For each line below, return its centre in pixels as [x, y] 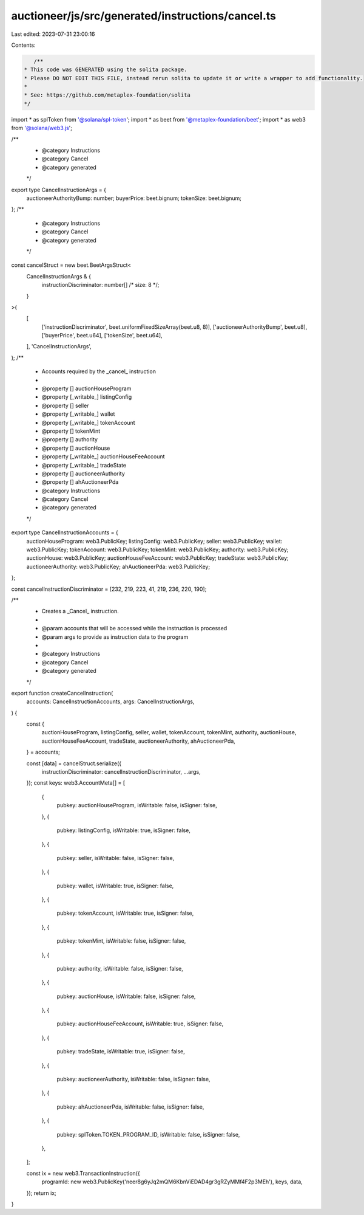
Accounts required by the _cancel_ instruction [99, 371]
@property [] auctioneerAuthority [83, 473]
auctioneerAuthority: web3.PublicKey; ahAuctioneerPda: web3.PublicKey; [118, 566]
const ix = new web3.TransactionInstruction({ [83, 1173]
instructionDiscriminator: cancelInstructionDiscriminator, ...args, [121, 772]
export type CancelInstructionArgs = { [59, 190]
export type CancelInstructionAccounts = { [65, 532]
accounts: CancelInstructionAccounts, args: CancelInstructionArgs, [110, 701]
